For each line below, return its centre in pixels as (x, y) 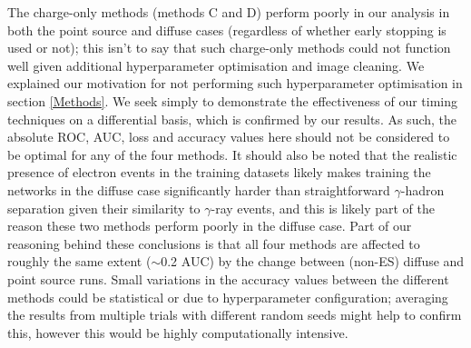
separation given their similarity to (104, 208)
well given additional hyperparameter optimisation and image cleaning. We (216, 65)
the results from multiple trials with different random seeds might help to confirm (235, 315)
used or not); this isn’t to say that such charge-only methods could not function (229, 48)
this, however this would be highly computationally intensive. (178, 332)
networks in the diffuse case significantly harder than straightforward (199, 189)
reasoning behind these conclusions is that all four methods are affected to (214, 243)
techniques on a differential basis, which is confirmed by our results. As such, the (232, 119)
